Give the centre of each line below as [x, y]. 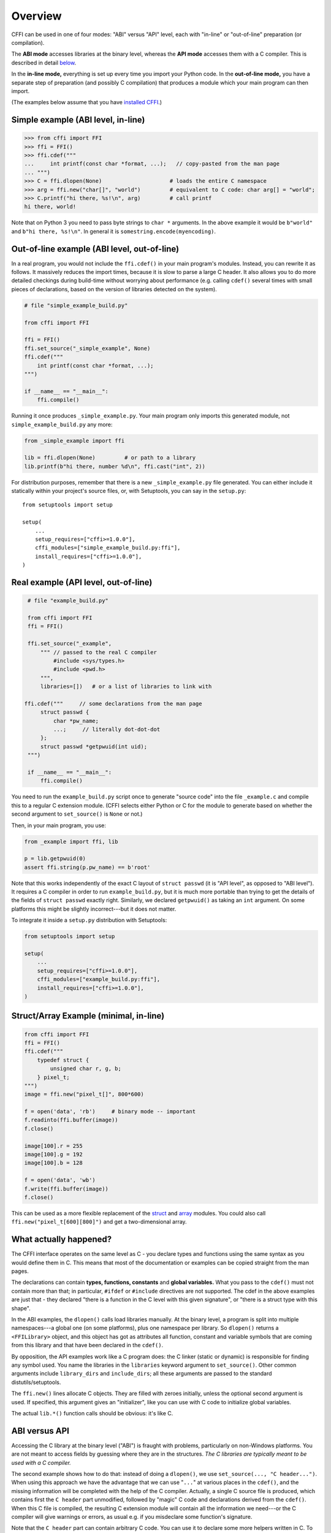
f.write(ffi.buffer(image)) [66, 1189]
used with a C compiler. [41, 1462]
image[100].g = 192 [53, 1155]
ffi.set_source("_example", [70, 644]
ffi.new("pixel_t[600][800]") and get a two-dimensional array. [99, 1222]
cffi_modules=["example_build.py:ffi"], [99, 979]
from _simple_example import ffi [74, 441]
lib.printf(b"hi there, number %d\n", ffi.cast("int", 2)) [115, 466]
